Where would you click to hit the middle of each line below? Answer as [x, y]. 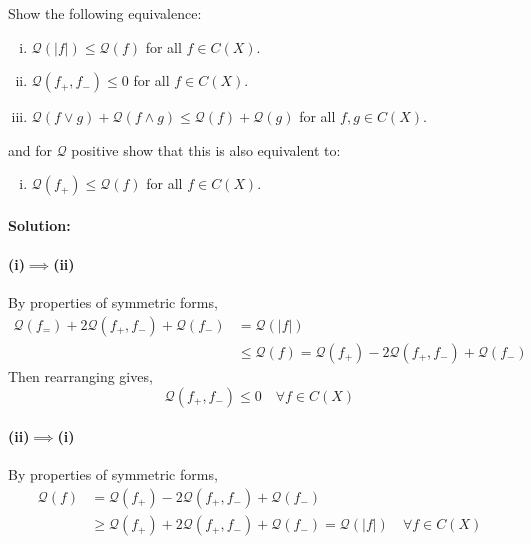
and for [30, 149]
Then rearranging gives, [80, 376]
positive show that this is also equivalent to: [206, 149]
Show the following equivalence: [105, 13]
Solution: [39, 224]
